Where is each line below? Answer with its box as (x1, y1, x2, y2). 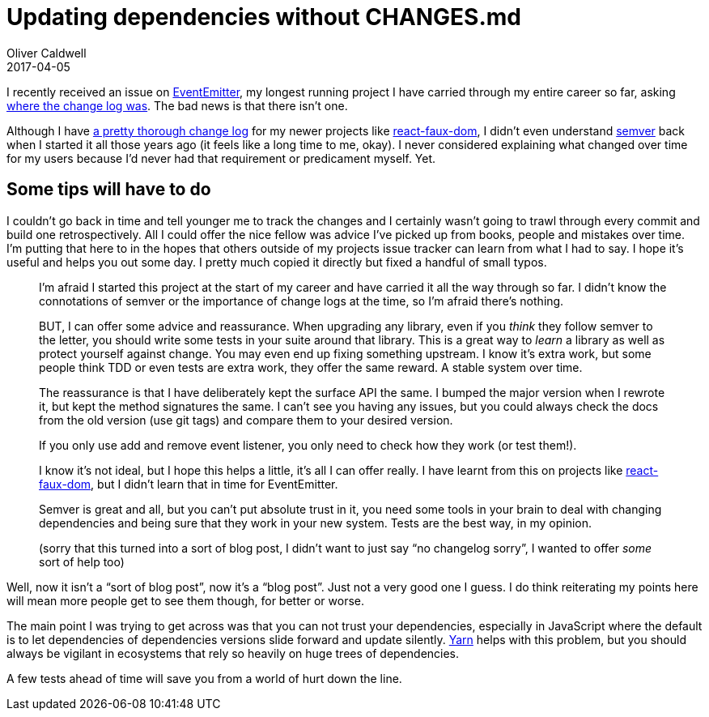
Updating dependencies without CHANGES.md (6, 3, 521, 31)
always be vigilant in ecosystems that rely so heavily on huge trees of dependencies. (6, 646, 460, 660)
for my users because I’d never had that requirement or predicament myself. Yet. (6, 151, 436, 165)
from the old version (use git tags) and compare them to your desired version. (39, 412, 453, 427)
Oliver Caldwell (6, 45, 87, 60)
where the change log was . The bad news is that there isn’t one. (6, 98, 348, 113)
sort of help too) (39, 554, 125, 569)
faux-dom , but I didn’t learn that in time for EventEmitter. (39, 476, 338, 491)
